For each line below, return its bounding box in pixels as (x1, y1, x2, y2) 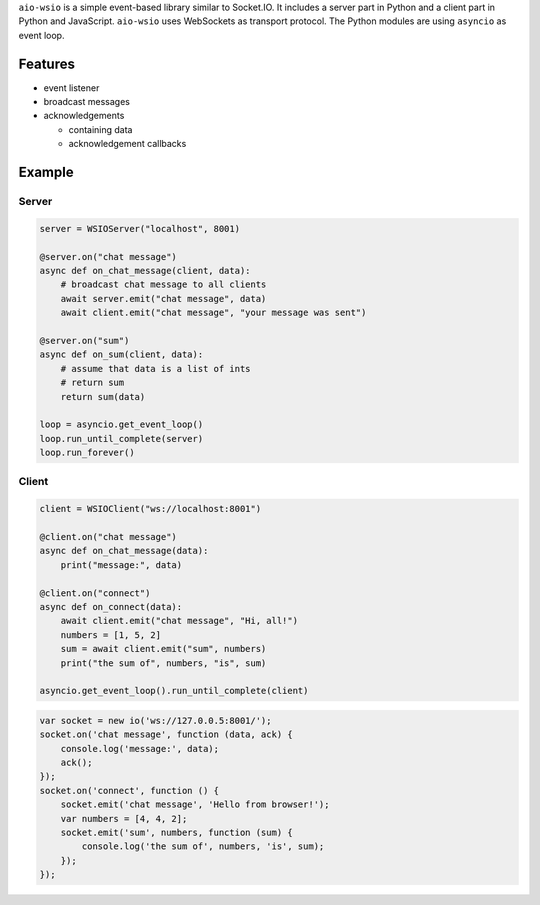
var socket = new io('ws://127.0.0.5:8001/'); (39, 715, 272, 726)
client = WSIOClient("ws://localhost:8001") (39, 503, 262, 515)
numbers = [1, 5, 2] (60, 629, 162, 640)
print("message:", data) (60, 559, 183, 570)
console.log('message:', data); (60, 743, 220, 754)
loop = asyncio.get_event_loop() (39, 419, 204, 430)
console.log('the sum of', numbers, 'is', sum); (81, 841, 325, 852)
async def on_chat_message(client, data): (39, 265, 251, 276)
